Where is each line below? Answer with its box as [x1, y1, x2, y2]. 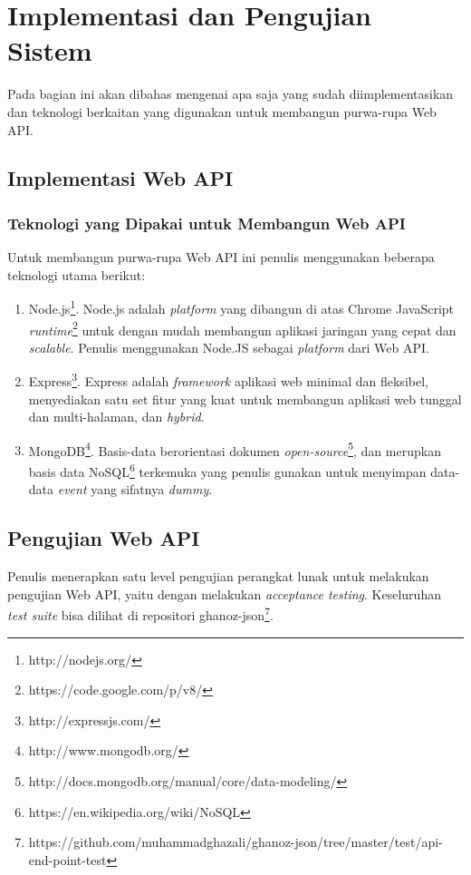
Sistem [7, 32, 92, 69]
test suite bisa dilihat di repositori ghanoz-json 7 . [7, 603, 274, 624]
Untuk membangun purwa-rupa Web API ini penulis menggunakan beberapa [7, 248, 435, 267]
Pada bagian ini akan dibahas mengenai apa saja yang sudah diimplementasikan [7, 84, 454, 103]
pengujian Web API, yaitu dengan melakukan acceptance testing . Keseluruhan [7, 584, 441, 603]
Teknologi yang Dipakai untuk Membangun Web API [7, 211, 406, 234]
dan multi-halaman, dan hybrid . [28, 407, 205, 426]
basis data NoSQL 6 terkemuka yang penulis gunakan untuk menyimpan [28, 460, 427, 481]
